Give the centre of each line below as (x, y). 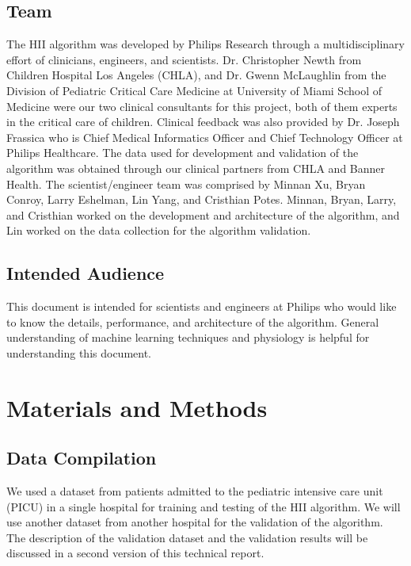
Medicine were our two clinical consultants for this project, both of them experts (202, 106)
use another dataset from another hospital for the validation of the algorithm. (195, 522)
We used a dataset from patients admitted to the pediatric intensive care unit (195, 491)
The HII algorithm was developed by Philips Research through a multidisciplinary (205, 44)
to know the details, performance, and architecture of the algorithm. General (193, 321)
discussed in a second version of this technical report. (135, 553)
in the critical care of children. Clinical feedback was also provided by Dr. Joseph (203, 122)
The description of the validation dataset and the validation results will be (187, 537)
